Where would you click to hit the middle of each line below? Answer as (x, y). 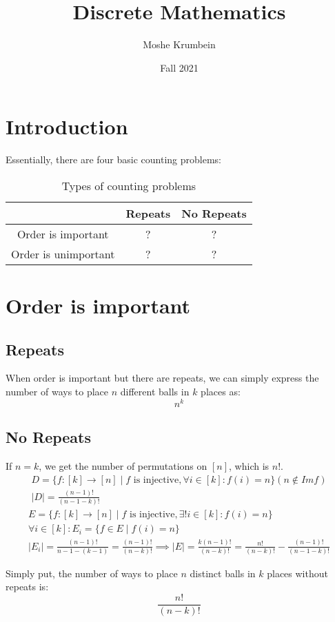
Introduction (67, 126)
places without (297, 573)
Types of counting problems (129, 185)
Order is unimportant (63, 253)
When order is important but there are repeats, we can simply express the (162, 378)
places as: (221, 392)
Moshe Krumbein (179, 44)
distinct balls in (223, 573)
